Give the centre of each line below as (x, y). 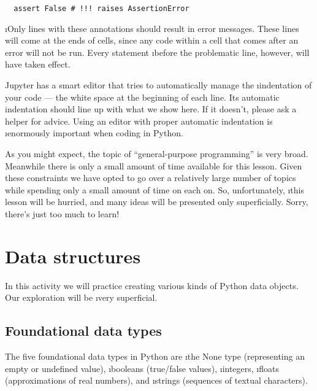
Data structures (73, 256)
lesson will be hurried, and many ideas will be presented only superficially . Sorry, (157, 202)
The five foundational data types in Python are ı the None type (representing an (155, 356)
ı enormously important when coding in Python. (94, 133)
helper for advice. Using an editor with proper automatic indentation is (139, 121)
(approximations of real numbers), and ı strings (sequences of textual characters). (156, 380)
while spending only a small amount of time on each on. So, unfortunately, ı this (155, 189)
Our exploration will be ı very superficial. (81, 297)
